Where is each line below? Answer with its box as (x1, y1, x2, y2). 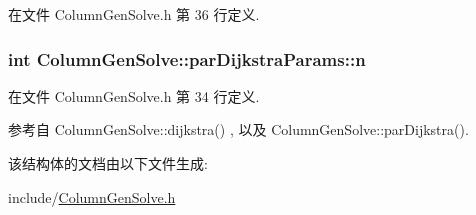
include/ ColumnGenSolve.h (8, 186, 176, 207)
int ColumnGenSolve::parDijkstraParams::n (8, 46, 366, 71)
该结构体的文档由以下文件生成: (8, 153, 208, 173)
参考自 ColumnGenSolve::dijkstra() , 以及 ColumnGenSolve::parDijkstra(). (8, 119, 469, 140)
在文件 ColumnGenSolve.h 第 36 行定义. (8, 4, 260, 24)
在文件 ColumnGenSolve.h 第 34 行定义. (8, 85, 260, 106)
